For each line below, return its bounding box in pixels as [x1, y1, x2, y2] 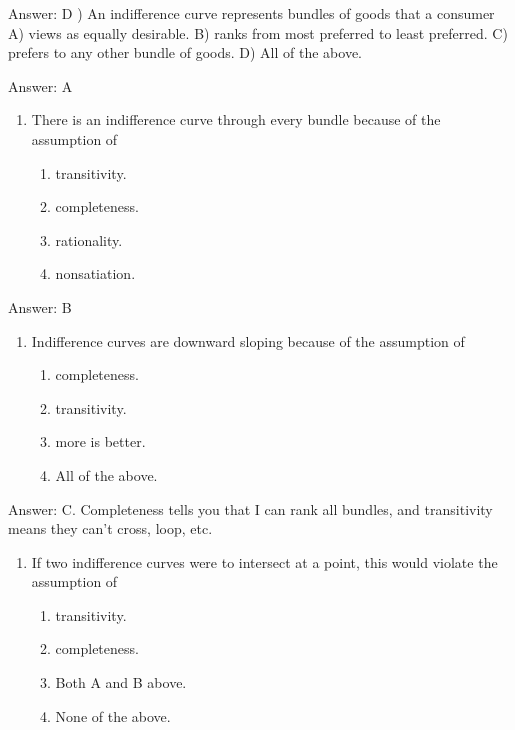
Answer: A [8, 75, 73, 96]
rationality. [55, 229, 123, 250]
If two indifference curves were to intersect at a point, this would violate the [31, 551, 498, 572]
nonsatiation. [55, 263, 136, 284]
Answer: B [8, 296, 72, 317]
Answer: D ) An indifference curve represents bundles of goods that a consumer [8, 3, 495, 23]
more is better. [55, 431, 146, 452]
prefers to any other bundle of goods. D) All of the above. [8, 42, 362, 63]
